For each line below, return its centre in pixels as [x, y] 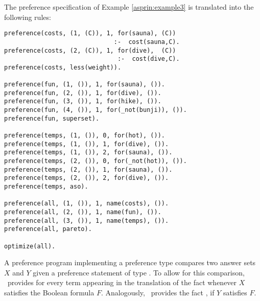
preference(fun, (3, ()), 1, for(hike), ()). [83, 101]
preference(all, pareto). [48, 229]
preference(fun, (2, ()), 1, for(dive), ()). [83, 93]
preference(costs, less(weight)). [63, 67]
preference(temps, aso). [46, 187]
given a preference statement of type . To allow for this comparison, [139, 272]
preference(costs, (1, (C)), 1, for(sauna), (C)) [90, 33]
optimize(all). [30, 246]
